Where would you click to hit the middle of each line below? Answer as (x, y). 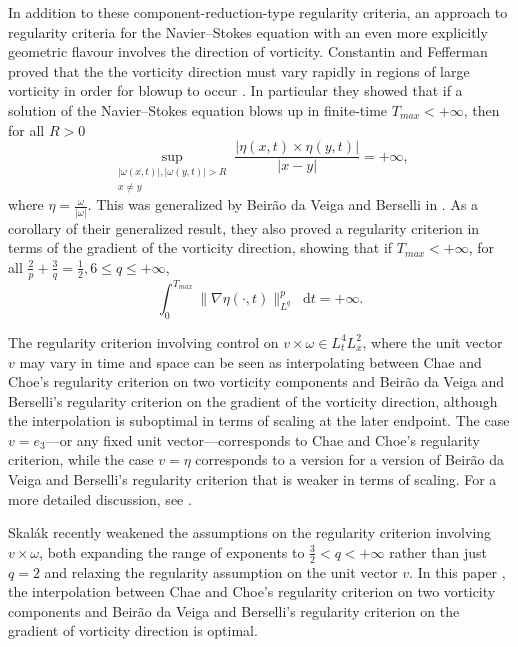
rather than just (438, 551)
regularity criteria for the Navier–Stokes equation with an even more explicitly (248, 31)
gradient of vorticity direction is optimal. (133, 630)
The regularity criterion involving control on (143, 341)
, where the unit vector (432, 341)
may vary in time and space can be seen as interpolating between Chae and (250, 361)
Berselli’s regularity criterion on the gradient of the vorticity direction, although (253, 400)
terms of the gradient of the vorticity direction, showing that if (200, 247)
